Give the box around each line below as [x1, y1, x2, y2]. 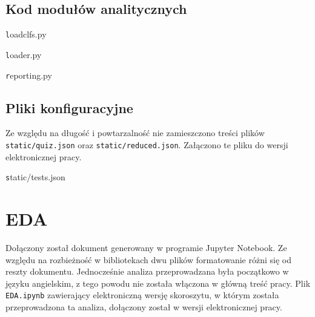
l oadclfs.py [5, 28, 47, 41]
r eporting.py [5, 68, 52, 81]
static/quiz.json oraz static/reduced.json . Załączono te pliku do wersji [5, 138, 288, 151]
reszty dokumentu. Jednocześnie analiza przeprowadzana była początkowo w [5, 265, 289, 278]
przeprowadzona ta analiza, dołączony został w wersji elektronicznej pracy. [5, 301, 282, 313]
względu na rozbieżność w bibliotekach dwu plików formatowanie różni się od [5, 253, 291, 266]
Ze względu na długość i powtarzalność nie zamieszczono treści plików [5, 126, 265, 139]
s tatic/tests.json [5, 171, 65, 183]
